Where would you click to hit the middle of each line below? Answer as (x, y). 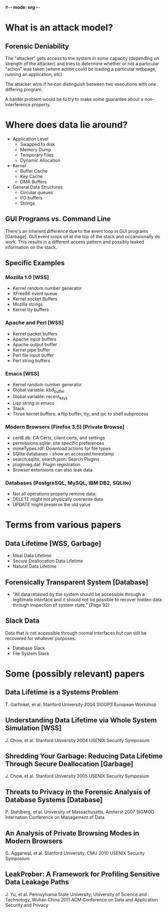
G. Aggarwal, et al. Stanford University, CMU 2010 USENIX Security (75, 853)
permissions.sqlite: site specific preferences (58, 443)
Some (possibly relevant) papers (75, 674)
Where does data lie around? (67, 125)
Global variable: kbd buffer (38, 390)
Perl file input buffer (33, 355)
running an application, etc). (34, 74)
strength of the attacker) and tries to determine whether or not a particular (82, 63)
